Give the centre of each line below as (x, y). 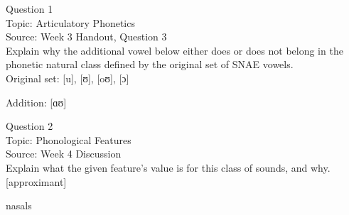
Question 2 (29, 126)
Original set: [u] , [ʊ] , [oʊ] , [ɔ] (68, 78)
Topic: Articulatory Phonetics (70, 22)
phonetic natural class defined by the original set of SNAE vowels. (150, 64)
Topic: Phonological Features (69, 139)
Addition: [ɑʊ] (36, 102)
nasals (19, 205)
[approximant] (36, 181)
